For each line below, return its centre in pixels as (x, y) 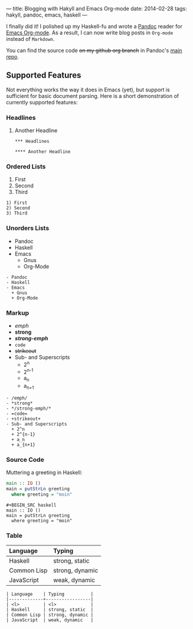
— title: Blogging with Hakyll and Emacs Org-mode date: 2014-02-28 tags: (97, 9)
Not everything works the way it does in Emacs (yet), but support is (88, 90)
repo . (13, 57)
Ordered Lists (26, 167)
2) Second (18, 208)
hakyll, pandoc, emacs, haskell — (47, 15)
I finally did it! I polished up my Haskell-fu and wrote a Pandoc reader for (94, 26)
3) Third (17, 213)
